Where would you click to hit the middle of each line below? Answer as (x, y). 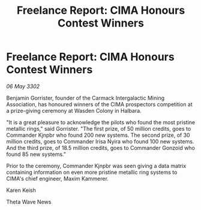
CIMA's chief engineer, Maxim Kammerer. (58, 178)
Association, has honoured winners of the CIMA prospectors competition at (100, 104)
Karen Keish (21, 190)
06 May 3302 (23, 86)
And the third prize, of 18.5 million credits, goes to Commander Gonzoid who (100, 148)
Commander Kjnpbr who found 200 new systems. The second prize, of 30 (98, 135)
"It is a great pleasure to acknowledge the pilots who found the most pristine (101, 122)
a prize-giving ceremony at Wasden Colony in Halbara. (74, 110)
